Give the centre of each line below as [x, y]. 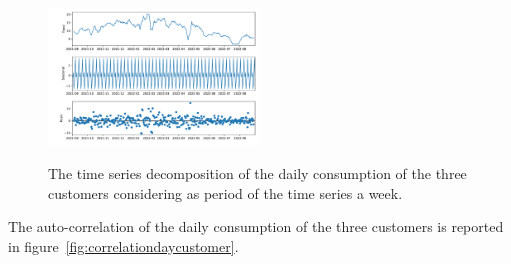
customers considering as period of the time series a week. [225, 192]
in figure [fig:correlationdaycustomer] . [123, 246]
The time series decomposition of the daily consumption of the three [257, 173]
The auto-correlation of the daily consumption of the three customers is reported [256, 226]
